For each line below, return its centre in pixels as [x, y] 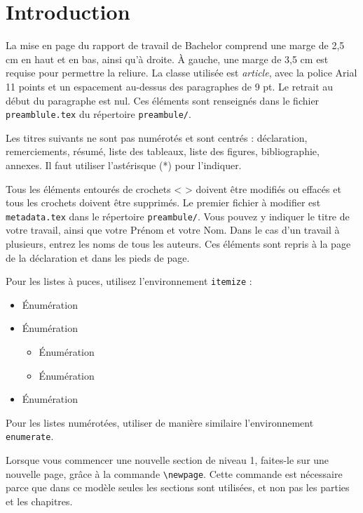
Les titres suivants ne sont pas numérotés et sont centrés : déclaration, [157, 137]
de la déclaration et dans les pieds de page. [98, 257]
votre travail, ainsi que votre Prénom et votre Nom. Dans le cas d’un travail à [173, 230]
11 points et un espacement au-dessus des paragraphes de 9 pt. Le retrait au [170, 86]
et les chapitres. [39, 501]
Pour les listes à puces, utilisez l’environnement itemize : [129, 281]
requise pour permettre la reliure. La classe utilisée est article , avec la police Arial [181, 73]
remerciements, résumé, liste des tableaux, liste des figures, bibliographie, [163, 151]
